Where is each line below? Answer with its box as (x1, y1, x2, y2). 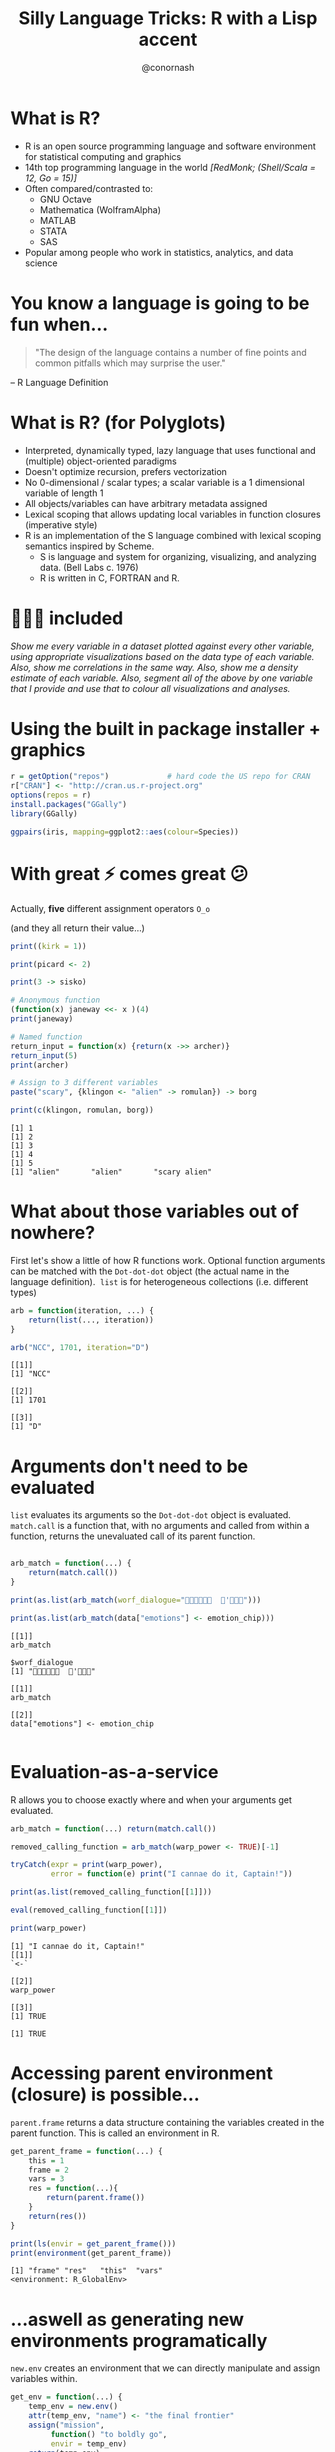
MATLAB (39, 214, 77, 226)
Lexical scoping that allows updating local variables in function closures (24, 508, 322, 520)
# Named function (10, 1032, 83, 1042)
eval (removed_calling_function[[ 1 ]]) (10, 1905, 168, 1916)
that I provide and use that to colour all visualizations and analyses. (10, 682, 291, 694)
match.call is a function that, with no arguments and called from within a (10, 1520, 310, 1532)
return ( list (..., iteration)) (28, 1315, 155, 1325)
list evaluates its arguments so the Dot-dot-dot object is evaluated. (10, 1509, 292, 1521)
